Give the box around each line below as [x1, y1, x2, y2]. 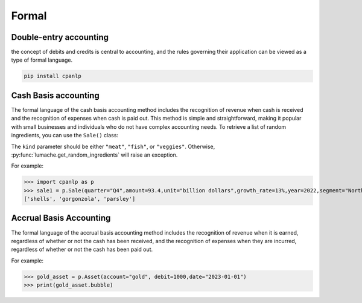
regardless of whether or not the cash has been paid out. [11, 246, 153, 253]
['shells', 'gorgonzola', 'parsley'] [24, 195, 136, 203]
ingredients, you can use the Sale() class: [11, 132, 119, 139]
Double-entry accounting [11, 32, 109, 42]
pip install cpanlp [24, 73, 81, 80]
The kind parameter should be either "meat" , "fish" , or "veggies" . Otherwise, [11, 143, 215, 150]
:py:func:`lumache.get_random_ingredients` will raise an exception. [11, 151, 178, 158]
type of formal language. [11, 56, 73, 64]
